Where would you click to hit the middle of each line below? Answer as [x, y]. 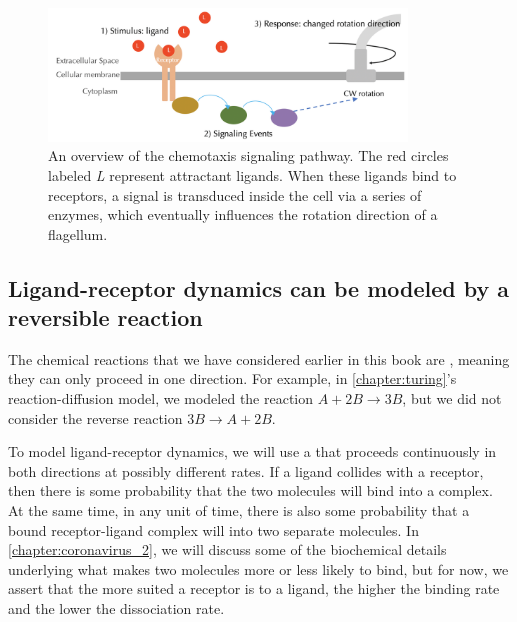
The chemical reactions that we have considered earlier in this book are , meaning [259, 358]
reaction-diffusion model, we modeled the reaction [161, 398]
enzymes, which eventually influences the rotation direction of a [243, 214]
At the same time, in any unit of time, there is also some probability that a [239, 510]
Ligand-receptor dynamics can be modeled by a [259, 287]
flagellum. [78, 233]
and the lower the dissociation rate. [116, 608]
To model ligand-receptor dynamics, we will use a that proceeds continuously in [252, 451]
